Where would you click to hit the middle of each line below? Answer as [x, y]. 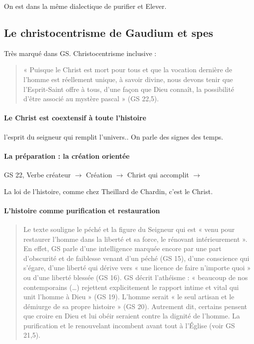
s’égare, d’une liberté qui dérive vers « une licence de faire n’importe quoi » [137, 268]
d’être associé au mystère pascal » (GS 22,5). [91, 99]
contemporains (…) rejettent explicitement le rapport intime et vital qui [131, 287]
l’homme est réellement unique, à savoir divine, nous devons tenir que [128, 79]
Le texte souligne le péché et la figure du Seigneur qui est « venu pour [129, 229]
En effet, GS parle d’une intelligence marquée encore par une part [122, 248]
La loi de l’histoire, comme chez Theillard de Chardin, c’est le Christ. [108, 191]
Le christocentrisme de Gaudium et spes [109, 32]
